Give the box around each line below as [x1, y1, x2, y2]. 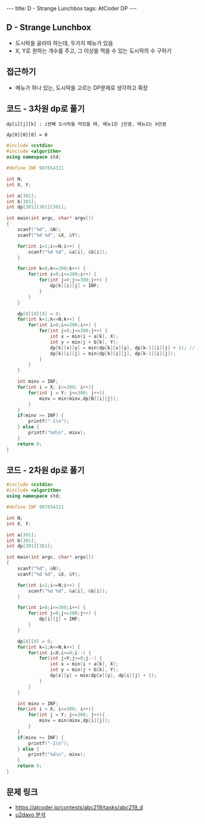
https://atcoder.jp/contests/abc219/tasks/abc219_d [15, 803, 143, 811]
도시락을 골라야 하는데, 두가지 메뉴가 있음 [15, 39, 113, 46]
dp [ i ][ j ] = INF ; [38, 616, 81, 622]
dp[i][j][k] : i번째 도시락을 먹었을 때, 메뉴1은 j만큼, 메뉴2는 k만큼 [6, 121, 167, 128]
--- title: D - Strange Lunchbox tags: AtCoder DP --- [6, 5, 137, 12]
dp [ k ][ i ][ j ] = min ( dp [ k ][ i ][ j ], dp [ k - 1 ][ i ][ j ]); [49, 350, 176, 357]
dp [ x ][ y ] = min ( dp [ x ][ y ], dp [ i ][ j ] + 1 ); [49, 673, 157, 679]
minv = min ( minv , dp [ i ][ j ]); [38, 718, 111, 724]
